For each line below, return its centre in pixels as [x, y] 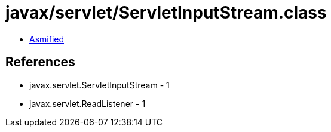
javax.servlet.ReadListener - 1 [88, 103]
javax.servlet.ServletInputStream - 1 [99, 85]
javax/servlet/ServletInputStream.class [166, 13]
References [40, 62]
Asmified [47, 39]
